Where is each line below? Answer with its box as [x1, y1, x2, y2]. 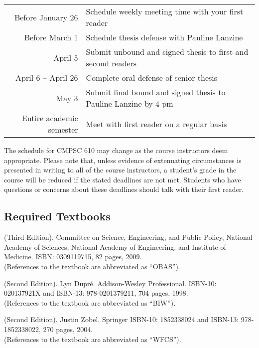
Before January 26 [14, 11, 78, 23]
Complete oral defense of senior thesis [86, 72, 218, 83]
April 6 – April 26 [15, 72, 78, 83]
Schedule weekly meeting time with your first [86, 5, 244, 17]
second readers [86, 57, 137, 69]
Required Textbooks [4, 208, 111, 224]
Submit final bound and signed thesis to [86, 86, 226, 98]
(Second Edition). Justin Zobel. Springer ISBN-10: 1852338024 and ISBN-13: [4, 314, 239, 325]
